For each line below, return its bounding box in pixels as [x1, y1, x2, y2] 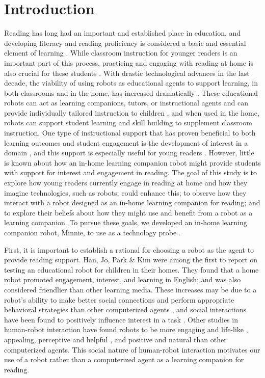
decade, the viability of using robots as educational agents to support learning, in [4, 77, 258, 88]
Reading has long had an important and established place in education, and [4, 28, 241, 38]
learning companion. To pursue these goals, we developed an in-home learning [4, 217, 247, 228]
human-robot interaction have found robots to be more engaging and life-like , [4, 324, 248, 335]
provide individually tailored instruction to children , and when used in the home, [4, 107, 259, 118]
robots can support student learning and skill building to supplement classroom [4, 117, 252, 128]
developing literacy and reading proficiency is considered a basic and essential [4, 37, 246, 48]
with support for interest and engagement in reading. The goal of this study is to [4, 167, 257, 178]
